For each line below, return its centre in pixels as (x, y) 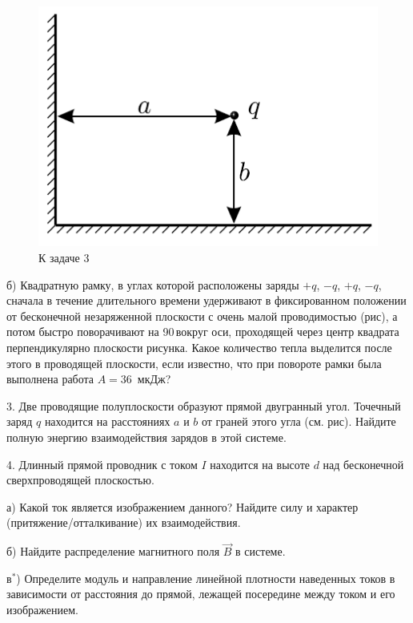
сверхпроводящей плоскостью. (80, 480)
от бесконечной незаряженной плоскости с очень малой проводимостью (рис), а (202, 316)
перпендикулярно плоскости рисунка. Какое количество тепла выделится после (199, 348)
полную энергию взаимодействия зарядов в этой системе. (146, 437)
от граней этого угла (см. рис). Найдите (299, 421)
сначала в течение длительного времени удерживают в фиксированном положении (206, 300)
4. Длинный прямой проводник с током (102, 464)
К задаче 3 (64, 258)
